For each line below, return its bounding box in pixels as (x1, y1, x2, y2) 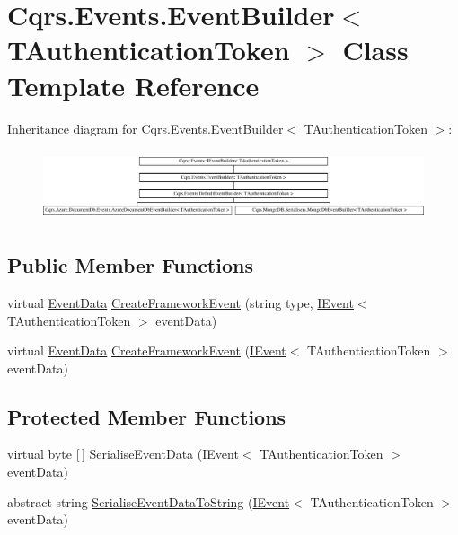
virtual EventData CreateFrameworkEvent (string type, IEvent (7, 293, 354, 311)
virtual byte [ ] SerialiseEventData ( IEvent (7, 444, 239, 463)
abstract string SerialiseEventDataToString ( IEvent (7, 492, 290, 511)
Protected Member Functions (7, 402, 286, 430)
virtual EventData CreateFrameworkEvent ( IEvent (7, 341, 286, 360)
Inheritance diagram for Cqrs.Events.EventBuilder (7, 118, 284, 137)
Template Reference (7, 66, 260, 103)
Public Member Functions (7, 251, 253, 279)
